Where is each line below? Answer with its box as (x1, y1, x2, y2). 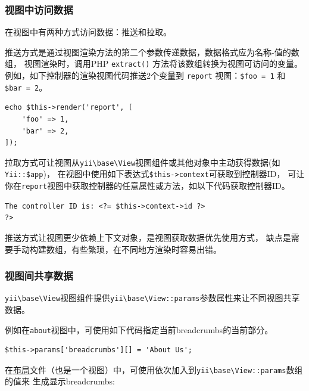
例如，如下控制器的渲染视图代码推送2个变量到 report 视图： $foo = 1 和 (5, 69, 286, 82)
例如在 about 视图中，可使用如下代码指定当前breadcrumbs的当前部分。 (5, 323, 273, 336)
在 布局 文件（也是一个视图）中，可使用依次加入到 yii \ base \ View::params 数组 (5, 363, 303, 376)
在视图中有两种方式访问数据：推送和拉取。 (5, 26, 171, 38)
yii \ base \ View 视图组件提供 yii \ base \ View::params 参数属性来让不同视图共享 (5, 291, 300, 304)
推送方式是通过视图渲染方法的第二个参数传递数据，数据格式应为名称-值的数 (5, 45, 299, 58)
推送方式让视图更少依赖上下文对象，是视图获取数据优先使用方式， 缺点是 (5, 231, 291, 243)
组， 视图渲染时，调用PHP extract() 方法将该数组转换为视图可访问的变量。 (5, 57, 303, 70)
